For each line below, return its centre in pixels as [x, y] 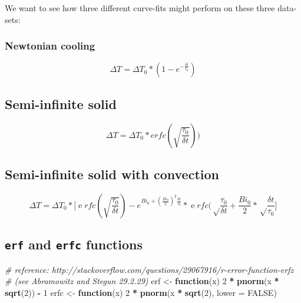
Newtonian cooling [50, 46]
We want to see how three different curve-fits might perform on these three [140, 8]
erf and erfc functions [74, 244]
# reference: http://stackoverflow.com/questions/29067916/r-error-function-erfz [149, 269]
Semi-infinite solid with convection [112, 174]
